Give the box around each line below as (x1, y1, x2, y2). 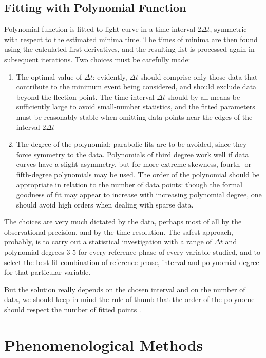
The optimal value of (16, 71, 82, 82)
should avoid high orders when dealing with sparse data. (16, 199, 194, 210)
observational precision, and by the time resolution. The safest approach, (4, 226, 233, 237)
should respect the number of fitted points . (4, 304, 141, 315)
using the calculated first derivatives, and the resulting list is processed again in (4, 44, 255, 54)
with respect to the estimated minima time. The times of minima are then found (4, 33, 258, 44)
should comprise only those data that (140, 71, 258, 82)
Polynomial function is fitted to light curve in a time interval (4, 24, 196, 34)
